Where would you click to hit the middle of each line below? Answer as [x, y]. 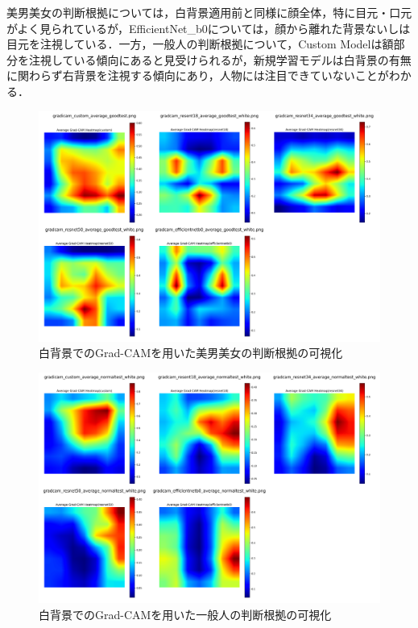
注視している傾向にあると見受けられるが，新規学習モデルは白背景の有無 [220, 59]
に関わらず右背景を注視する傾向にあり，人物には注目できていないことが [198, 75]
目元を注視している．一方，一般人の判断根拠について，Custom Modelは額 [200, 44]
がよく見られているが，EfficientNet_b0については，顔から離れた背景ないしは [209, 28]
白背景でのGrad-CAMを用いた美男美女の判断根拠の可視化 [191, 353]
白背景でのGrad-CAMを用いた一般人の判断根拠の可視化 [185, 614]
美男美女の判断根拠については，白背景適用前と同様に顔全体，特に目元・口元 [209, 12]
